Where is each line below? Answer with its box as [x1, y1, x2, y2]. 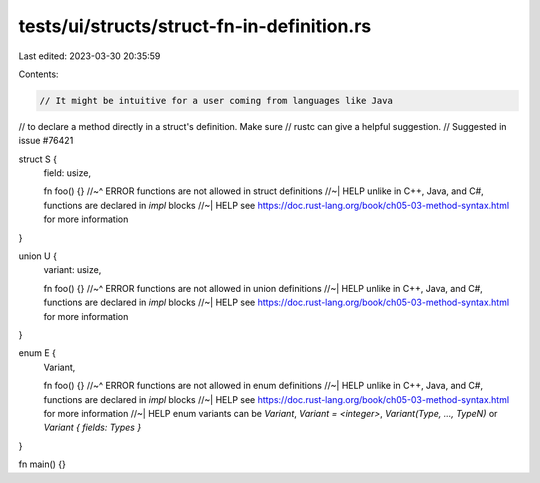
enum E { [18, 347, 57, 359]
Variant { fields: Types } [43, 421, 142, 434]
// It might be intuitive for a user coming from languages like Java [39, 95, 394, 106]
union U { [18, 250, 57, 262]
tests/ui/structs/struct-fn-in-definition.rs [18, 15, 372, 37]
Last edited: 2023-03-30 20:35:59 [18, 50, 161, 62]
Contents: [18, 68, 59, 80]
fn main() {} [18, 458, 67, 470]
